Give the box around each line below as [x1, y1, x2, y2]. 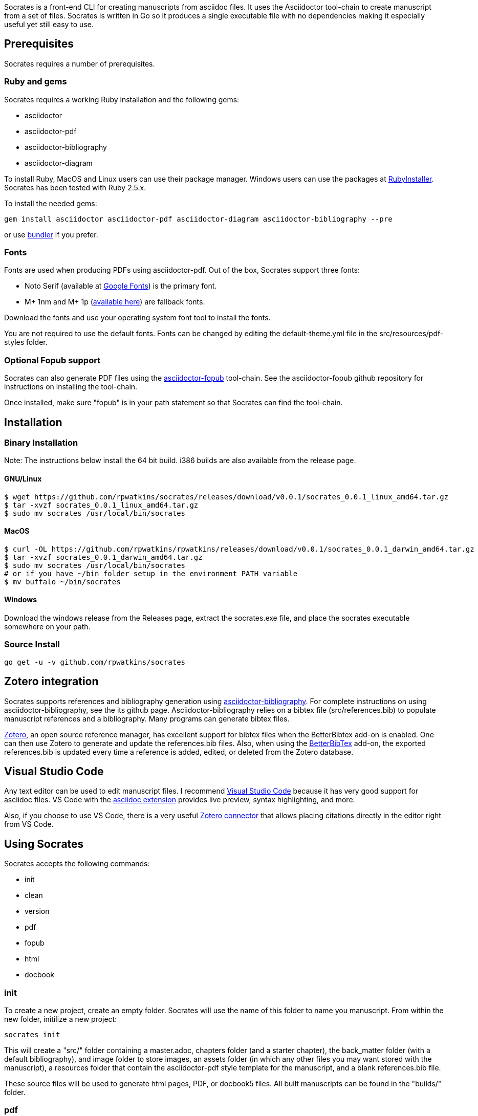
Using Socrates [4, 837, 84, 850]
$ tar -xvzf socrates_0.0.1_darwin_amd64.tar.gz [4, 553, 203, 561]
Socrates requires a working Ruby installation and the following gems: [4, 95, 240, 104]
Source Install [4, 639, 60, 650]
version [25, 907, 50, 916]
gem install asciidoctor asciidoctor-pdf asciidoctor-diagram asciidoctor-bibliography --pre [4, 214, 393, 223]
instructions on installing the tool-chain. [4, 382, 138, 391]
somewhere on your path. [4, 622, 91, 631]
